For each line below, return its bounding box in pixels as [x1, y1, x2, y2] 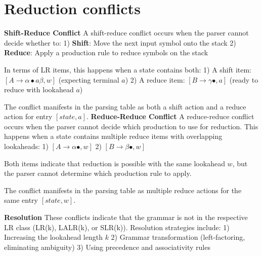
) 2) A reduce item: [125, 74, 185, 85]
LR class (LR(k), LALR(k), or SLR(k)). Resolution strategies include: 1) [4, 222, 230, 232]
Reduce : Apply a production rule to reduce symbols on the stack [4, 47, 208, 58]
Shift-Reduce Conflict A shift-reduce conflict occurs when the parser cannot [4, 27, 249, 38]
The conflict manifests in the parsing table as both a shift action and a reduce [4, 101, 246, 112]
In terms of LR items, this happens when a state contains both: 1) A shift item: [4, 64, 251, 75]
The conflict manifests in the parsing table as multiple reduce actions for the [4, 185, 242, 195]
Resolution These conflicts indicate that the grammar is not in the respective [4, 212, 248, 223]
